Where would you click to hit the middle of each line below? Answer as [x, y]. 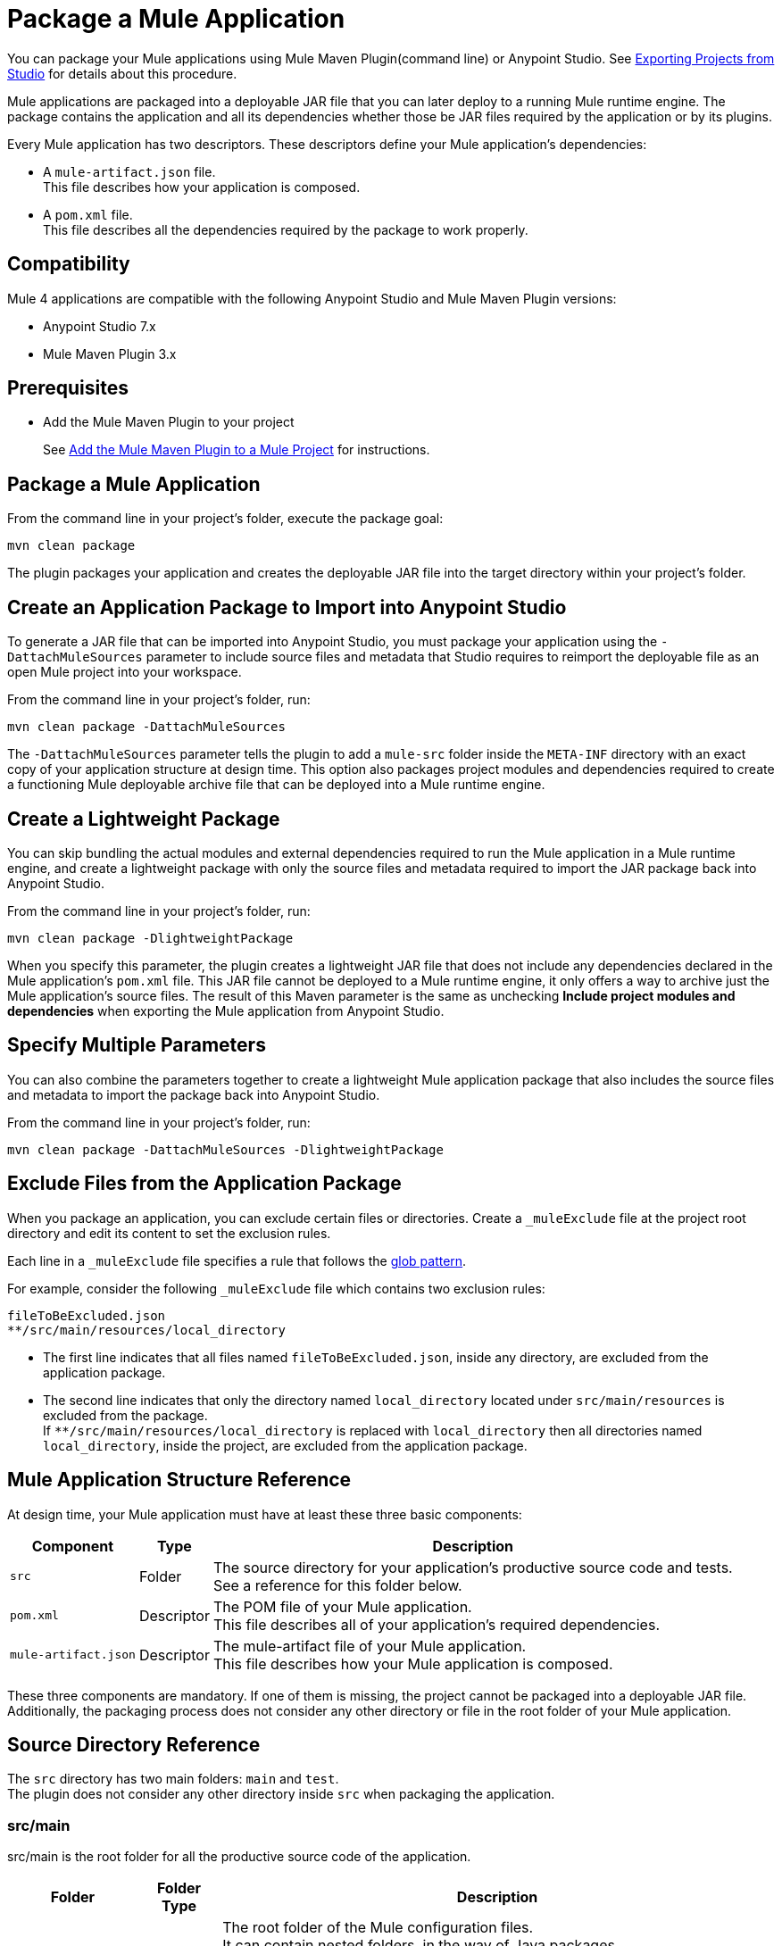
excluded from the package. [125, 1415]
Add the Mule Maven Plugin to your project [169, 422]
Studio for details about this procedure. [122, 73]
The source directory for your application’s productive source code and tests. [473, 1567]
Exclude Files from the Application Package [204, 1184]
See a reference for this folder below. [337, 1585]
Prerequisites [68, 388]
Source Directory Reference [134, 1744]
